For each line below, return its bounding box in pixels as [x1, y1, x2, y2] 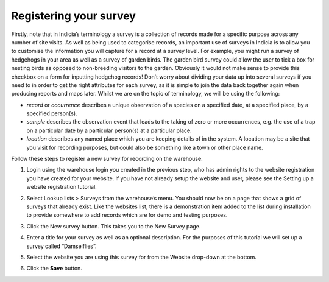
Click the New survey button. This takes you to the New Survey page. [26, 222, 201, 230]
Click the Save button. [26, 265, 82, 272]
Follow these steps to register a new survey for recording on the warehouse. [11, 155, 203, 163]
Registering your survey [11, 9, 136, 23]
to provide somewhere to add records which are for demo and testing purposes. [26, 211, 228, 219]
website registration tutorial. [26, 183, 97, 191]
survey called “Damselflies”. [26, 242, 97, 250]
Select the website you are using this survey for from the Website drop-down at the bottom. [26, 253, 257, 261]
